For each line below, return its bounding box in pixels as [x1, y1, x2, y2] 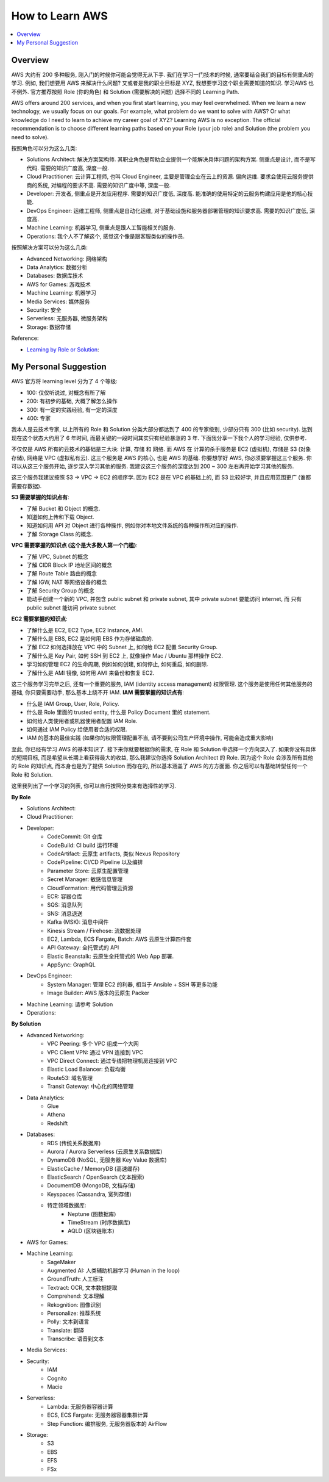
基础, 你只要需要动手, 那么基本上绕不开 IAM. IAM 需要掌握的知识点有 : [11, 689, 184, 696]
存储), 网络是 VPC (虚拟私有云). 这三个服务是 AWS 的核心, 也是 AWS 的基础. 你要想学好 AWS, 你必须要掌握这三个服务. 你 [11, 454, 312, 461]
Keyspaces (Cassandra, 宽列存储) [47, 1190, 132, 1198]
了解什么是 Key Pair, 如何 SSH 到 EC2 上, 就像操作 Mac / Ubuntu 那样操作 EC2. [26, 652, 224, 659]
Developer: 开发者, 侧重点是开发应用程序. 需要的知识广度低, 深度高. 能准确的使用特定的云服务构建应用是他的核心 [26, 190, 308, 197]
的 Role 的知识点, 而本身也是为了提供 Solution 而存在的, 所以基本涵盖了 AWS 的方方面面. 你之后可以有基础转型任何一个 [11, 763, 308, 770]
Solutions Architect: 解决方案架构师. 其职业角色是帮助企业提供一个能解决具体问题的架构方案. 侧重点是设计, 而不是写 [26, 156, 316, 163]
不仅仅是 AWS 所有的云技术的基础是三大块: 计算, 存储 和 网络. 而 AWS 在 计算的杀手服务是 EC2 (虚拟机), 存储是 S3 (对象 [11, 445, 311, 453]
